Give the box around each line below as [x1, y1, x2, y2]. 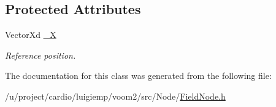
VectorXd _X [5, 28, 56, 41]
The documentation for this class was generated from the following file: [5, 69, 272, 82]
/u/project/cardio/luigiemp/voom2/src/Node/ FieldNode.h [5, 89, 226, 102]
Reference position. [5, 48, 76, 61]
